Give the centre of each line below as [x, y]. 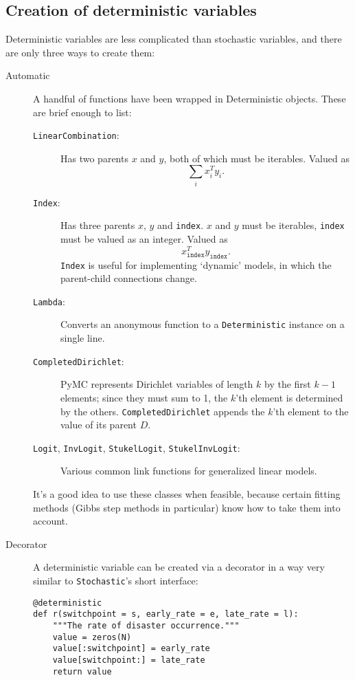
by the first [288, 384]
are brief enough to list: [82, 112]
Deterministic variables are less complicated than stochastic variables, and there [174, 39]
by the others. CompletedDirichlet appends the [163, 411]
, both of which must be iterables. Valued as [256, 158]
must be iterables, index [293, 225]
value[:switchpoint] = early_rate [131, 649]
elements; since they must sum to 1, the [144, 397]
